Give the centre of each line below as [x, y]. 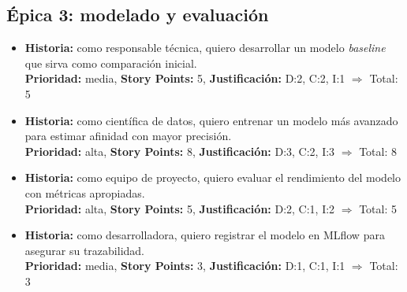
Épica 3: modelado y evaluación [138, 15]
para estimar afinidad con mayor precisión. [128, 136]
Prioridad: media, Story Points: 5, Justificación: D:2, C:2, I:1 [185, 78]
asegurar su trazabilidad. [84, 250]
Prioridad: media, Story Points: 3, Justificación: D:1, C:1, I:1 [185, 266]
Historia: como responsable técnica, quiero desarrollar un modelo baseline [205, 48]
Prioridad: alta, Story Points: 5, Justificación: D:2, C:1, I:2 [180, 208]
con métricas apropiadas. [85, 192]
